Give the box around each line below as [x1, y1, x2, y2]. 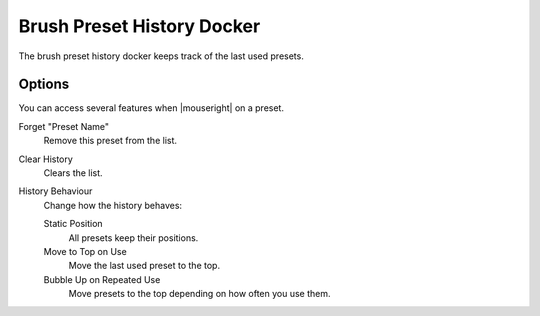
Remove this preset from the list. [43, 135, 178, 147]
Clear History [18, 153, 74, 165]
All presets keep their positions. [68, 231, 199, 244]
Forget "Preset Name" [18, 120, 110, 132]
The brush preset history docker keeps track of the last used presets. [18, 50, 304, 62]
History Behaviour [18, 185, 93, 197]
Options [18, 76, 70, 93]
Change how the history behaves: [43, 199, 183, 211]
